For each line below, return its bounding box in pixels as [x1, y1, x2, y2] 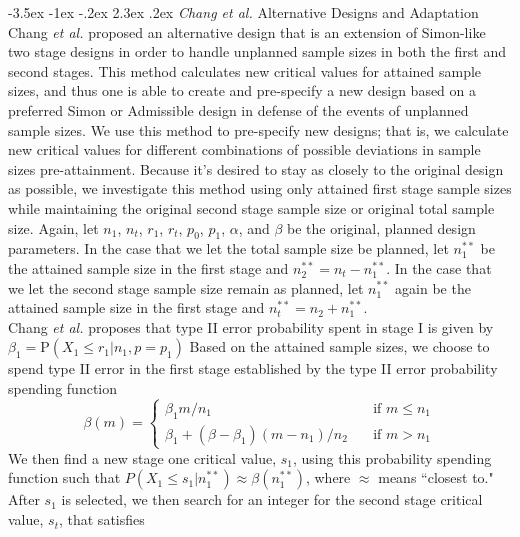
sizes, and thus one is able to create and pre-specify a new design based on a [8, 80, 477, 101]
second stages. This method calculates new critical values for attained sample [8, 60, 482, 81]
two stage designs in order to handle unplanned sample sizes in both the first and [8, 41, 507, 62]
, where [305, 467, 351, 488]
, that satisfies [58, 509, 145, 530]
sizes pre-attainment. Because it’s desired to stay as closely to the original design [8, 158, 504, 179]
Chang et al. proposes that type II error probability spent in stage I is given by [8, 316, 494, 337]
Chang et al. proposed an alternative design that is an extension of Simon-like [8, 21, 486, 42]
